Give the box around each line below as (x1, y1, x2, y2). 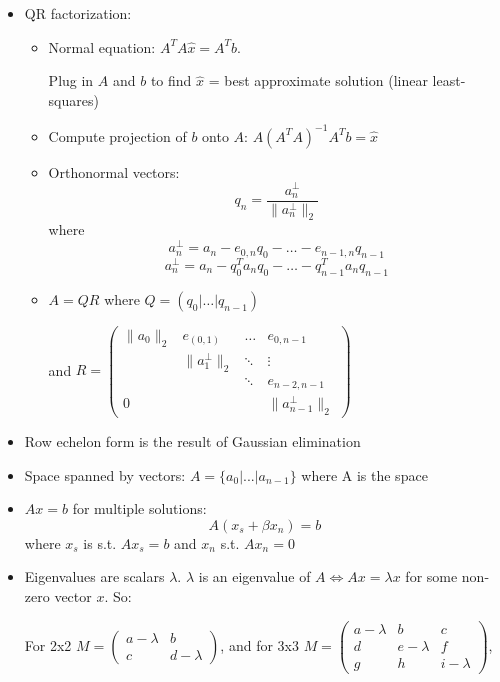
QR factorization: (24, 3, 132, 23)
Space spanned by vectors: (24, 464, 186, 485)
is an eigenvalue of (198, 566, 311, 587)
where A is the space (301, 464, 428, 485)
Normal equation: (48, 36, 156, 57)
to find (150, 70, 192, 91)
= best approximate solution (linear (208, 70, 428, 91)
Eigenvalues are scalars (24, 566, 165, 587)
